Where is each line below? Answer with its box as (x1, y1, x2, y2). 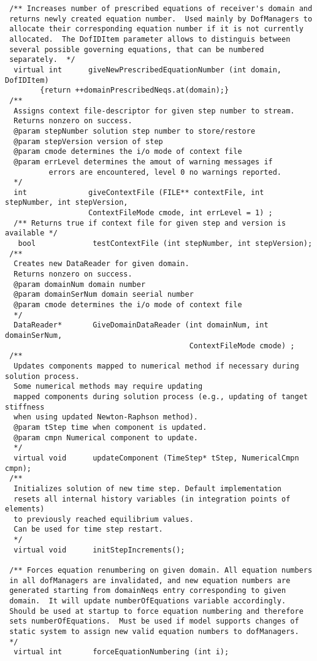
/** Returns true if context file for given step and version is (13, 218, 286, 227)
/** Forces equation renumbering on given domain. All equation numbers (9, 566, 313, 575)
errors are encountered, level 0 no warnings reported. (48, 167, 282, 177)
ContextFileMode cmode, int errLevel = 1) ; (88, 208, 273, 218)
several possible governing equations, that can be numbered (9, 45, 264, 54)
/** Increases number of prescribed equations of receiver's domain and (9, 4, 313, 13)
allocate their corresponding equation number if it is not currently (9, 25, 304, 34)
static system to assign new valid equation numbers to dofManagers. (9, 627, 299, 636)
